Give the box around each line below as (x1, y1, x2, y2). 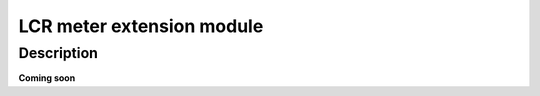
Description (18, 44, 99, 62)
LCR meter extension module (18, 15, 264, 37)
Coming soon (18, 72, 76, 84)
